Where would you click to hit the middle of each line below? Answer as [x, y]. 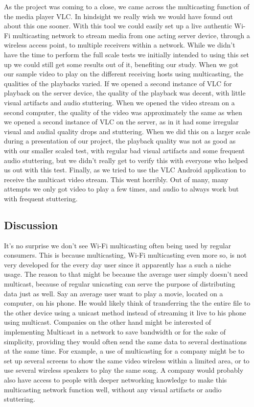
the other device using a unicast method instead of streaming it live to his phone [125, 312]
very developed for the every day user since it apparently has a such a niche [118, 264]
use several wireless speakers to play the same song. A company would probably [124, 370]
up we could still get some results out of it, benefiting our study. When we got [121, 64]
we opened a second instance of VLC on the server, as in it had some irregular [121, 122]
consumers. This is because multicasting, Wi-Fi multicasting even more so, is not [125, 255]
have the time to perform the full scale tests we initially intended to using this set [127, 54]
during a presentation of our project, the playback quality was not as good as [120, 141]
